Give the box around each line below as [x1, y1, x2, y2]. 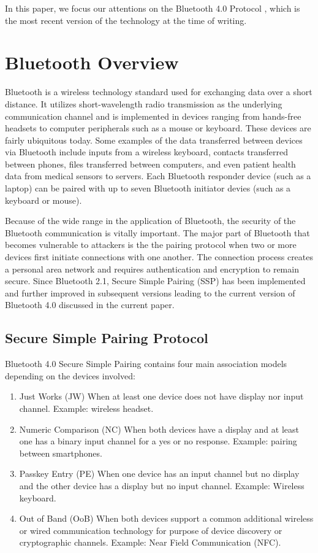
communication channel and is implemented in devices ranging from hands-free [5, 109, 301, 122]
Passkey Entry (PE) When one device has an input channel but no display [19, 467, 300, 480]
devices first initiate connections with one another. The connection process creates [5, 250, 314, 263]
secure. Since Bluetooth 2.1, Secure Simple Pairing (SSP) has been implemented [5, 274, 306, 287]
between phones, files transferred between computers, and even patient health [5, 157, 296, 170]
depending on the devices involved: [5, 369, 135, 382]
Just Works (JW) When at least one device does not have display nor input [19, 390, 304, 403]
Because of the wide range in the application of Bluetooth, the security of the [5, 214, 296, 227]
